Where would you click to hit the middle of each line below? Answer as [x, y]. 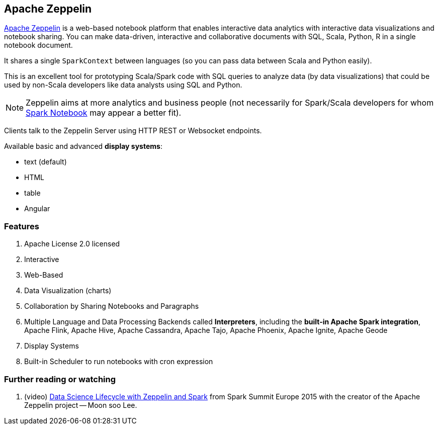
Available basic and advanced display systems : [83, 146]
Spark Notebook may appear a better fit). [104, 113]
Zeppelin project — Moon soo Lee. [81, 405]
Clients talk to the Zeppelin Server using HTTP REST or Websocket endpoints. [133, 131]
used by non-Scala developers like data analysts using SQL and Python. [123, 85]
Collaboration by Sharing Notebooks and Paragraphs [112, 306]
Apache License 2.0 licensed [72, 244]
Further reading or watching [60, 379]
